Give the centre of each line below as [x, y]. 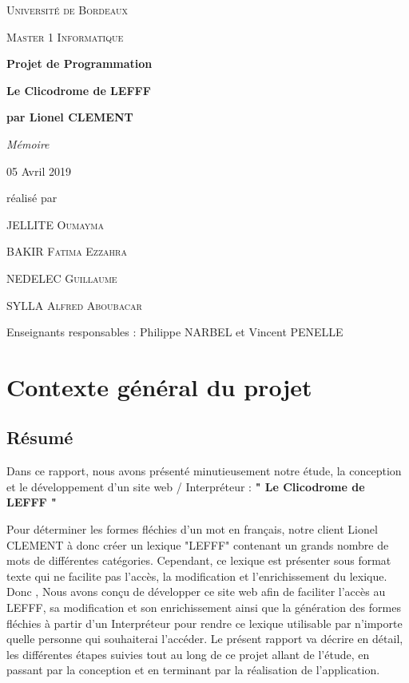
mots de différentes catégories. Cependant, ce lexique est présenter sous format [199, 560]
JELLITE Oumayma [55, 224]
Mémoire [28, 143]
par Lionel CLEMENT [70, 117]
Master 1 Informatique [65, 36]
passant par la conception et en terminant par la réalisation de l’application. [193, 670]
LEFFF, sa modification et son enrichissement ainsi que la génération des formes [204, 608]
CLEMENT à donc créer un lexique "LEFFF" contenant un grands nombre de [198, 544]
